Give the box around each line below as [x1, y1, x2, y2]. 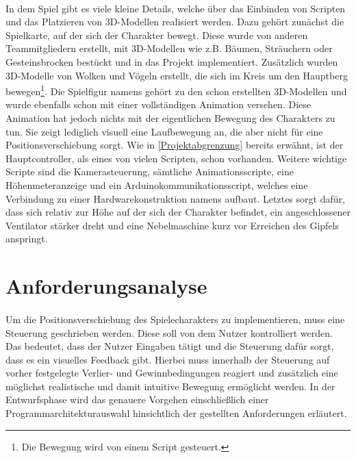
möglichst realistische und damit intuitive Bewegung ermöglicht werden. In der [5, 379, 335, 393]
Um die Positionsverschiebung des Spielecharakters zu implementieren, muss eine [5, 311, 345, 326]
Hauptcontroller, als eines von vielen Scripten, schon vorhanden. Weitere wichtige [5, 151, 347, 165]
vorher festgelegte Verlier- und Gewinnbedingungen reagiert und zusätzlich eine [5, 366, 338, 380]
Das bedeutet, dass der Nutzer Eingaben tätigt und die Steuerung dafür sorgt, [5, 339, 334, 353]
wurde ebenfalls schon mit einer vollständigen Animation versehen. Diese [5, 97, 311, 112]
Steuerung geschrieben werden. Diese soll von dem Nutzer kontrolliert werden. [5, 325, 333, 340]
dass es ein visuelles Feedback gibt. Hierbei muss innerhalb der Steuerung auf [5, 352, 330, 366]
